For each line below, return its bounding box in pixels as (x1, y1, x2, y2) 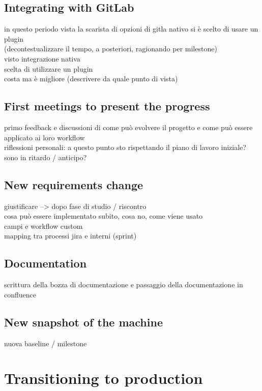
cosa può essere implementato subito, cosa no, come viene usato (4, 210, 203, 221)
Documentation (4, 255, 87, 271)
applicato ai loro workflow (4, 132, 85, 142)
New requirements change (4, 176, 143, 192)
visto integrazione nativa (4, 53, 80, 64)
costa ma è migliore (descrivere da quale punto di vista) (4, 73, 178, 84)
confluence (4, 289, 36, 299)
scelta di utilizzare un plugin (4, 63, 93, 74)
